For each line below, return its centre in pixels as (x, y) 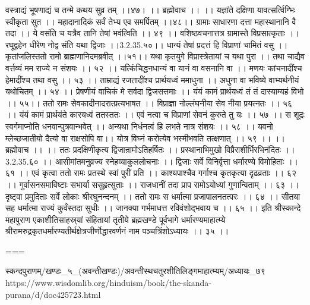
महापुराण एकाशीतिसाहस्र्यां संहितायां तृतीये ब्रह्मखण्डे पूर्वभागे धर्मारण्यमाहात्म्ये (116, 219)
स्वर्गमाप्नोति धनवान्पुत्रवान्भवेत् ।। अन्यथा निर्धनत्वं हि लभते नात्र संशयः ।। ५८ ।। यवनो (139, 126)
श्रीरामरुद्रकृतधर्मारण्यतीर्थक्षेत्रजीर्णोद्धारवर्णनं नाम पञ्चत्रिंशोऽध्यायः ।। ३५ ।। (117, 231)
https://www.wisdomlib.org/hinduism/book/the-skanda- (108, 283)
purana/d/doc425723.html (53, 294)
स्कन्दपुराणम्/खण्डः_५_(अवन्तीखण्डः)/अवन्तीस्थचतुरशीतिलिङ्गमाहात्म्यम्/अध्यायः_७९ (135, 271)
